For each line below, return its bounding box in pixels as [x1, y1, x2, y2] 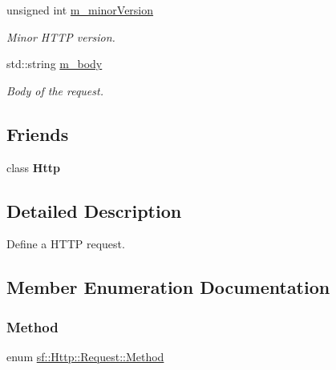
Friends [6, 121, 69, 146]
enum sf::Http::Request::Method [6, 348, 164, 364]
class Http [6, 159, 60, 175]
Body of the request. [6, 82, 103, 99]
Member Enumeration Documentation [6, 275, 330, 300]
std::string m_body [6, 55, 103, 72]
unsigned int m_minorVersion [6, 2, 154, 18]
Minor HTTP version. [6, 28, 115, 45]
